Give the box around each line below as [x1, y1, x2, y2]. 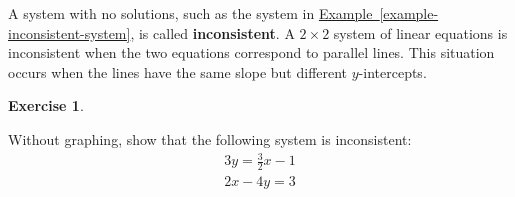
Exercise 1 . [8, 95, 84, 116]
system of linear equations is [333, 22, 508, 43]
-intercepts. [358, 61, 427, 82]
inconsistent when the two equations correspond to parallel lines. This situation [8, 42, 495, 63]
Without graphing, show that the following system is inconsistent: [8, 128, 412, 149]
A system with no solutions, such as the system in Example [8, 3, 373, 23]
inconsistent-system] [8, 22, 131, 43]
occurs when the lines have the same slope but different [8, 61, 348, 82]
